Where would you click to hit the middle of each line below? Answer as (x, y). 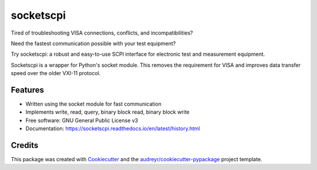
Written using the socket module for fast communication (93, 104)
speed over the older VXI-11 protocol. (56, 73)
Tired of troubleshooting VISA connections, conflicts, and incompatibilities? (102, 33)
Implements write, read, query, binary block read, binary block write (108, 112)
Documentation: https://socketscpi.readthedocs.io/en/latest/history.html (113, 128)
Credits (25, 145)
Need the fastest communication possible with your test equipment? (93, 43)
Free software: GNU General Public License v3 (82, 120)
